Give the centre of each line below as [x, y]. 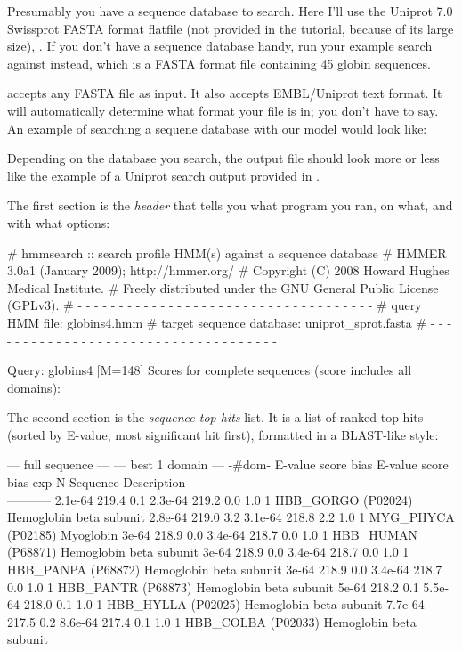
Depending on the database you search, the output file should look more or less [223, 158]
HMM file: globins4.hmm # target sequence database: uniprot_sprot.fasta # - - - [230, 322]
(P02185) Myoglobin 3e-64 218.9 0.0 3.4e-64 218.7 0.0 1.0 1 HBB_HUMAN [213, 534]
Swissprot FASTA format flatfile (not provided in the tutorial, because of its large [231, 28]
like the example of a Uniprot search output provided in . [163, 175]
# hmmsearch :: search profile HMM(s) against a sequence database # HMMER [227, 252]
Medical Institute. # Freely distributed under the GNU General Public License [223, 287]
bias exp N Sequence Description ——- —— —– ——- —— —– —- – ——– [215, 482]
